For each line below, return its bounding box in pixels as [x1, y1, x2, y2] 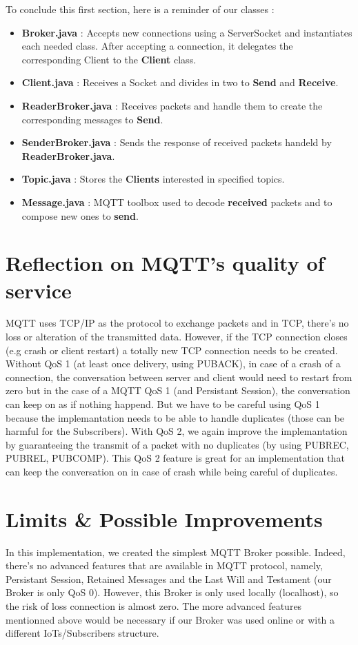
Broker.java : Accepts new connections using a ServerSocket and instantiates [21, 25, 352, 39]
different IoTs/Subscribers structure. [6, 626, 159, 640]
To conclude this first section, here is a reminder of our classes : [6, 2, 275, 16]
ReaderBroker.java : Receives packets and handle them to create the [21, 98, 323, 112]
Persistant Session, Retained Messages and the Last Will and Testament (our [6, 571, 332, 586]
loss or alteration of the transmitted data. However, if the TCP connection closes [6, 329, 348, 344]
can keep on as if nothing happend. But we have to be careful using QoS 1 [6, 397, 320, 411]
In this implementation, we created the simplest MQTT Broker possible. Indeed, [6, 544, 346, 559]
